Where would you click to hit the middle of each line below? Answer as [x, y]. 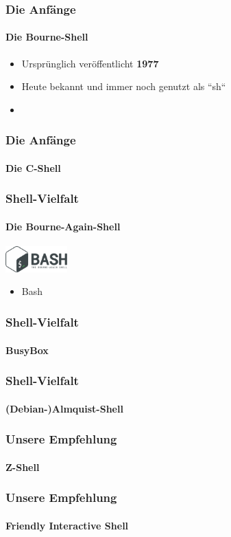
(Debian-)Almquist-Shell [64, 408]
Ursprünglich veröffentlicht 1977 [90, 63]
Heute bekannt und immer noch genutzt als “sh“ [124, 86]
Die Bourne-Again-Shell [63, 226]
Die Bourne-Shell [47, 37]
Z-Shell [23, 467]
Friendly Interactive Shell [67, 525]
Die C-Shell [33, 167]
